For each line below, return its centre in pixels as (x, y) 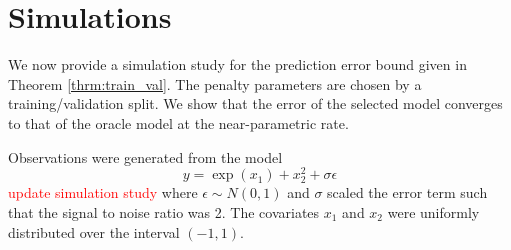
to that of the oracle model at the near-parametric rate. (178, 122)
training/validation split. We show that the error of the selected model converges (255, 103)
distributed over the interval (94, 231)
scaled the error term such (407, 192)
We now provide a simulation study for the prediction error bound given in (237, 64)
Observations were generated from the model (145, 156)
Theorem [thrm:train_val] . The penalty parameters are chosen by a (215, 83)
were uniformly (433, 211)
